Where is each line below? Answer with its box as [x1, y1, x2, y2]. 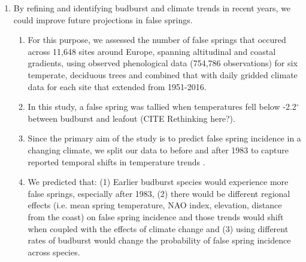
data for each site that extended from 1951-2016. [28, 80, 207, 93]
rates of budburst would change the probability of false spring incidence [28, 234, 291, 246]
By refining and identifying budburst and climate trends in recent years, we [13, 2, 291, 14]
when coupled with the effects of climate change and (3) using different [28, 222, 289, 235]
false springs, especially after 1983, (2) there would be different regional [28, 187, 290, 199]
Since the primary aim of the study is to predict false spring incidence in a [28, 132, 301, 144]
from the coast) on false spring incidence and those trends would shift [28, 210, 284, 223]
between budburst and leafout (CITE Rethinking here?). [28, 112, 235, 124]
